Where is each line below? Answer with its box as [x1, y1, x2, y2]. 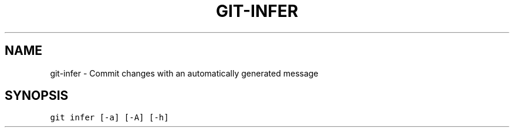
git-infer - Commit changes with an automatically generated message [50, 68, 319, 78]
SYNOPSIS [5, 88, 69, 103]
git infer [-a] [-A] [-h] [50, 113, 169, 123]
